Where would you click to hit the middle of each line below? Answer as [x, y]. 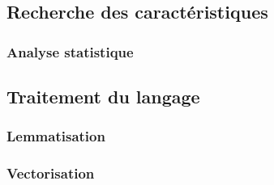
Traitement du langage [103, 97]
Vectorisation [51, 173]
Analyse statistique [70, 51]
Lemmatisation [56, 136]
